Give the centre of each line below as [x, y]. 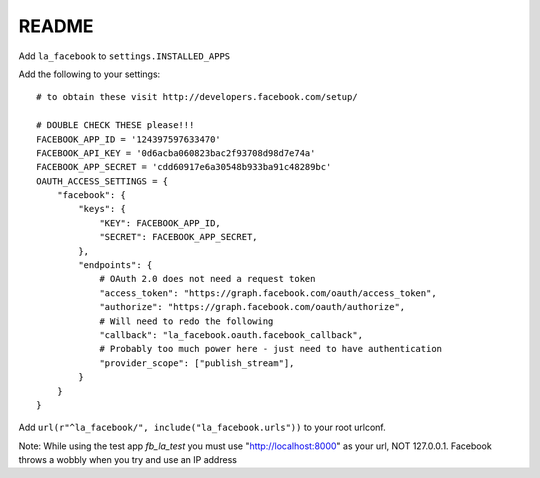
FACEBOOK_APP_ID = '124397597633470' [129, 139]
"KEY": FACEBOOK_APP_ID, [160, 223]
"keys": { [102, 209]
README [56, 26]
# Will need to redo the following [186, 321]
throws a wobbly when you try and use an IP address [127, 460]
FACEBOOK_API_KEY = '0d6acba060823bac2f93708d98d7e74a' [176, 153]
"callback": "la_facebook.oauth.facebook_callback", [231, 334]
